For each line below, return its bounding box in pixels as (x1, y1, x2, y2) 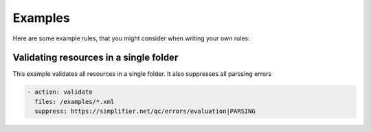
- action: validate (27, 88, 93, 96)
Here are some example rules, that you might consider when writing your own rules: (12, 34, 250, 42)
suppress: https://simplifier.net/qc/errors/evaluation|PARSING (34, 107, 256, 116)
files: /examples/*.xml (34, 98, 115, 105)
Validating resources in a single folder (12, 52, 179, 64)
